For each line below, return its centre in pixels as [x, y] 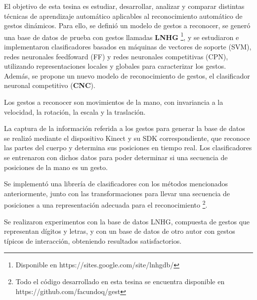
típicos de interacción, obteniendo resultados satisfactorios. [93, 240]
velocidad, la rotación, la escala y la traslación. [75, 111]
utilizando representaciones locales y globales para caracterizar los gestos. [115, 66]
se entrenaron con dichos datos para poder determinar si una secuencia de [116, 157]
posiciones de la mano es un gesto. [56, 167]
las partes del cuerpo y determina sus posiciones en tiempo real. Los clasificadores [128, 148]
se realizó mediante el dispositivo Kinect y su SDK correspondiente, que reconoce [127, 138]
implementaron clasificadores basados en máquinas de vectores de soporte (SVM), [128, 47]
